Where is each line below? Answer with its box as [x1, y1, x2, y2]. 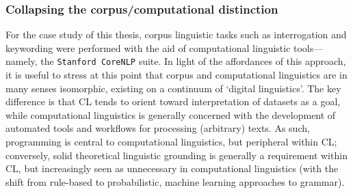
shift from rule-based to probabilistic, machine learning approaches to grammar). [5, 174, 345, 189]
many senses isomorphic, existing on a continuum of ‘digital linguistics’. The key [5, 81, 341, 95]
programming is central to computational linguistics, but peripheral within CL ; [5, 135, 337, 149]
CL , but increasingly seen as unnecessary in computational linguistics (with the [5, 161, 339, 176]
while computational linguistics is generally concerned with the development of [5, 107, 336, 122]
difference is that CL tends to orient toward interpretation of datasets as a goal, [5, 94, 341, 109]
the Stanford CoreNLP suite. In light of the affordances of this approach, [40, 54, 346, 68]
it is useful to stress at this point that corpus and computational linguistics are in [5, 68, 348, 82]
